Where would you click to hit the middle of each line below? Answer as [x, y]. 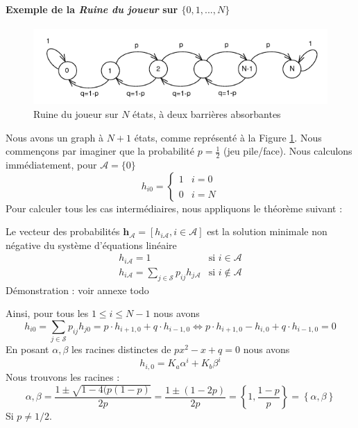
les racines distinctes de [121, 349]
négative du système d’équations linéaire [91, 245]
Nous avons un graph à [54, 137]
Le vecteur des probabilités [63, 231]
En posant [27, 349]
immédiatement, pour [51, 165]
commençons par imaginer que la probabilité [100, 151]
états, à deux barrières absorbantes [207, 114]
